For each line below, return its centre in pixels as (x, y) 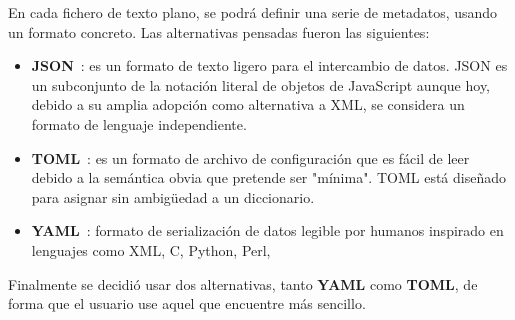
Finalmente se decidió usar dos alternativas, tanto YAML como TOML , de (243, 283)
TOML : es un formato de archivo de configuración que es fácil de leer (250, 157)
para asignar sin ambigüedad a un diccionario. (173, 196)
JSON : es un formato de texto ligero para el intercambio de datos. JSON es (269, 65)
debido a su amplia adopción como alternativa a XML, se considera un (248, 104)
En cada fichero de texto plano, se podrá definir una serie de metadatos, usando (253, 12)
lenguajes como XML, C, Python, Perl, (151, 249)
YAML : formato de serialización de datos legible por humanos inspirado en (267, 230)
